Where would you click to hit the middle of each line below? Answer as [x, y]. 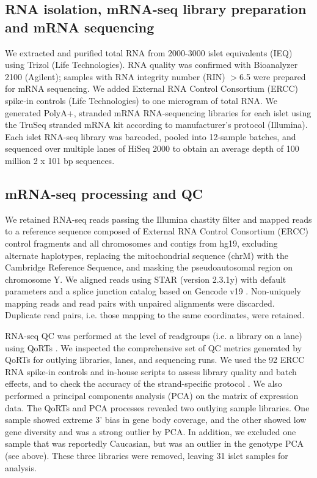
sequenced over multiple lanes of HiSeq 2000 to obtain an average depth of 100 [152, 148]
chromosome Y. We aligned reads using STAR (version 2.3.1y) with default [146, 279]
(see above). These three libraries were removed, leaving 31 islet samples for [147, 456]
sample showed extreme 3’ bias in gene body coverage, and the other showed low [156, 420]
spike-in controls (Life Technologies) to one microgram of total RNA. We [141, 100]
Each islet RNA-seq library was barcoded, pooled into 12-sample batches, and [151, 136]
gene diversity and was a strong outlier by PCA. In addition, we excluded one [151, 431]
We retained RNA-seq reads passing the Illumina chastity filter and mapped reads [158, 219]
